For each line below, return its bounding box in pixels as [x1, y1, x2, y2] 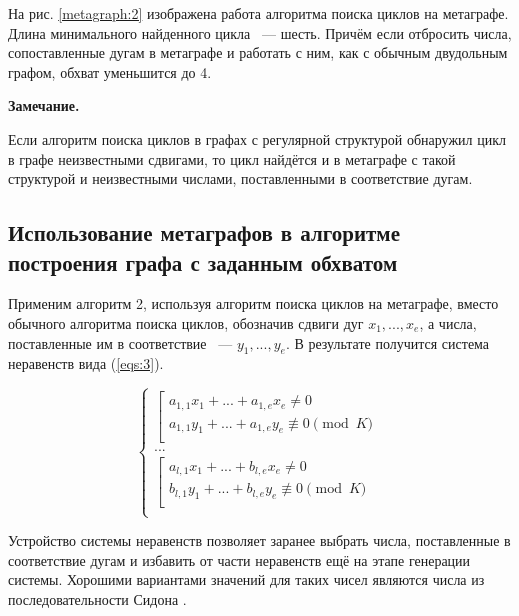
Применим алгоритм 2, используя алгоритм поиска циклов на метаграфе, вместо [8, 293, 499, 314]
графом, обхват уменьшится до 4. [8, 61, 212, 82]
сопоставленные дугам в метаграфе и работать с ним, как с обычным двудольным [8, 42, 508, 63]
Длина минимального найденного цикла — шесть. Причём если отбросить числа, [8, 22, 512, 43]
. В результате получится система [285, 332, 490, 353]
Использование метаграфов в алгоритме [8, 217, 400, 248]
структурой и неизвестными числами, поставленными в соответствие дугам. [8, 168, 473, 189]
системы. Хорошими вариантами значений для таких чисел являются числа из [8, 569, 485, 590]
